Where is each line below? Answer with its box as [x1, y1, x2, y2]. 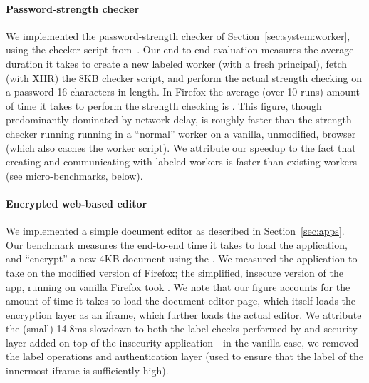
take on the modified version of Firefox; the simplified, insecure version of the [6, 265, 343, 280]
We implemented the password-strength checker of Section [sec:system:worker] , [6, 28, 350, 43]
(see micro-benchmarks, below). [6, 168, 143, 183]
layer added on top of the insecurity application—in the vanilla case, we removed [6, 335, 359, 349]
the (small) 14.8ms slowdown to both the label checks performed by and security [6, 321, 358, 336]
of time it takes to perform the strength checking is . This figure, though [6, 98, 322, 113]
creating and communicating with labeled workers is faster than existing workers [6, 154, 357, 169]
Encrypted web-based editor [6, 195, 147, 210]
